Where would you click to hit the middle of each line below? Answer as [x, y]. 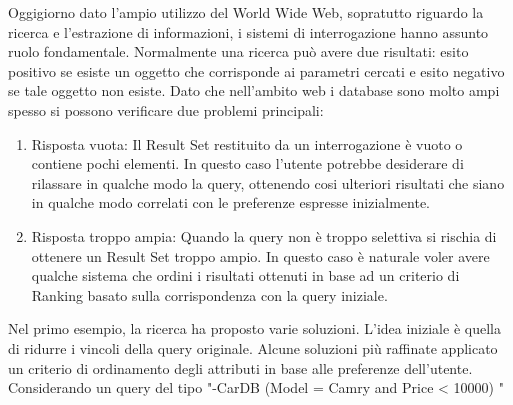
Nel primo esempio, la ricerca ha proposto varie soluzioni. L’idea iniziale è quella [254, 328]
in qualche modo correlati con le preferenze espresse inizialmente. [231, 202]
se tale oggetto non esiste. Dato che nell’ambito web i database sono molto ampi [254, 90]
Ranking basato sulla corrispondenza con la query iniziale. [209, 294]
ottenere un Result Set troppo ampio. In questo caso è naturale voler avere [260, 255]
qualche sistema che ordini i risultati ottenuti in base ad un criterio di [245, 275]
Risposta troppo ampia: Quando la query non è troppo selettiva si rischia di [264, 235]
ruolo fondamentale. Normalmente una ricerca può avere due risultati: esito [238, 51]
